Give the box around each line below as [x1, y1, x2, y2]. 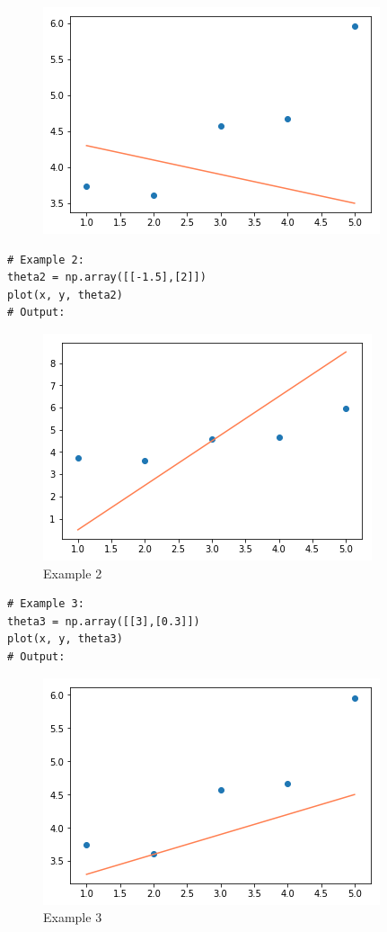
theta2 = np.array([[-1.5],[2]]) [7, 271, 207, 284]
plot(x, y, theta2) [7, 288, 123, 301]
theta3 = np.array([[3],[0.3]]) [7, 614, 200, 628]
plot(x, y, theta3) [7, 632, 123, 646]
